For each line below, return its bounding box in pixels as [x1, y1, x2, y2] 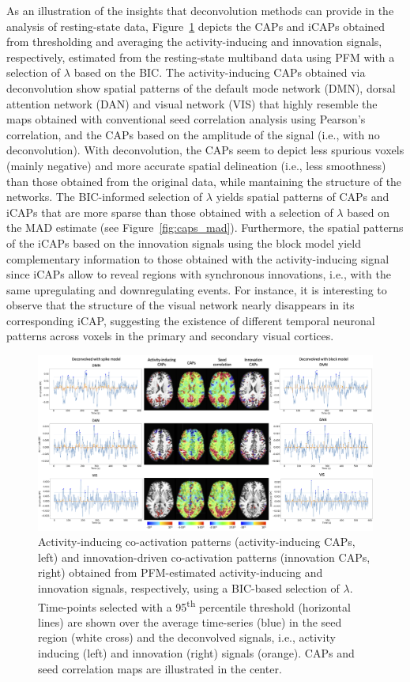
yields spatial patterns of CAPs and [216, 188, 389, 205]
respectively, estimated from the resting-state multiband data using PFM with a [6, 48, 395, 65]
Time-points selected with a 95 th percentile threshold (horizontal [38, 596, 351, 615]
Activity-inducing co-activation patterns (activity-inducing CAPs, [38, 533, 355, 550]
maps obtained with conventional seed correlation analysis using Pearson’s [6, 111, 366, 127]
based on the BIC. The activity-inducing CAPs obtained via [73, 64, 366, 81]
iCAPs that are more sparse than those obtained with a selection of [6, 203, 333, 220]
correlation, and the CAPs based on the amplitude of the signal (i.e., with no [6, 126, 380, 142]
